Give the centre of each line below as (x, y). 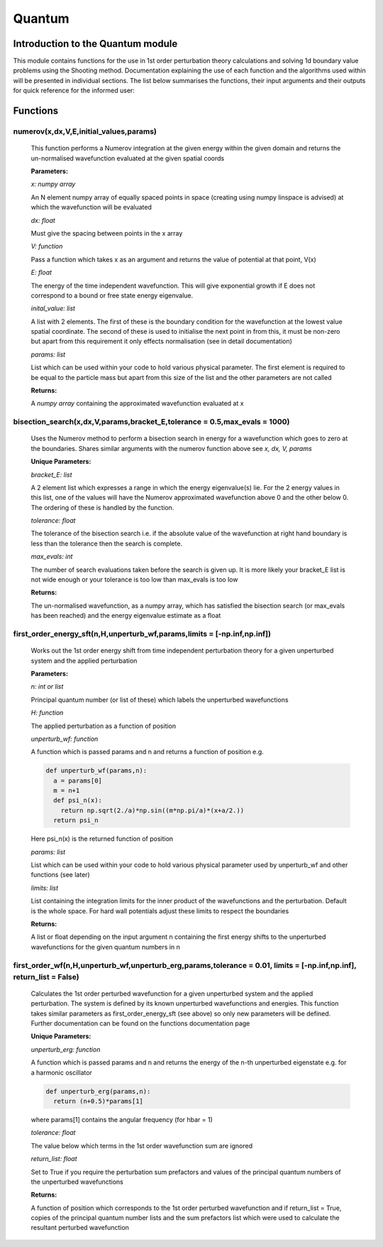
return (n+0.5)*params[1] (98, 1101)
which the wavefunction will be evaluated (91, 207)
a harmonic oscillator (61, 1072)
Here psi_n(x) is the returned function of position (102, 839)
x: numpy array (53, 184)
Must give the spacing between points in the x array (107, 233)
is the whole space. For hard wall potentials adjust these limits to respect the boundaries (160, 911)
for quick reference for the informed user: (74, 91)
